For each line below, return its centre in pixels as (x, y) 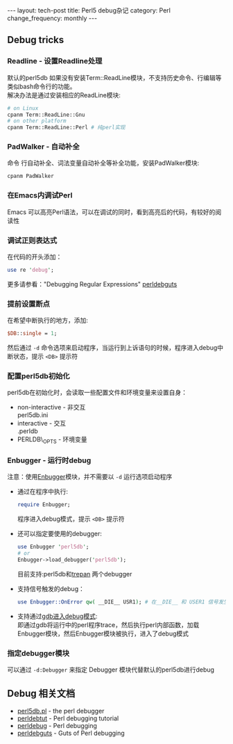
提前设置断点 (29, 304)
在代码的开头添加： (35, 257)
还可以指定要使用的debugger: (60, 534)
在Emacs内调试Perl (40, 195)
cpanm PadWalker (31, 176)
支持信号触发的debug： (51, 588)
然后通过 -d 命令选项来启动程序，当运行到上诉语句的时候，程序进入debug (112, 348)
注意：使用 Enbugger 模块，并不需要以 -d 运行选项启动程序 (90, 477)
